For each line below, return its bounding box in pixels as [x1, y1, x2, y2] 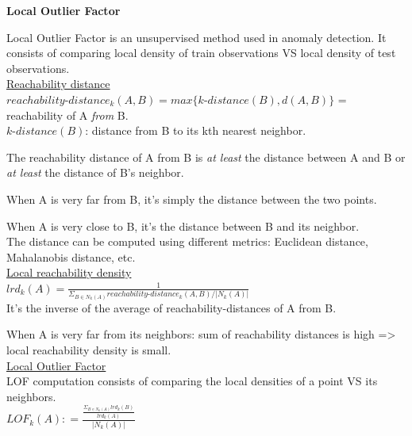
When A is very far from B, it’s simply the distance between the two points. [6, 190, 377, 207]
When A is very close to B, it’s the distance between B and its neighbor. [6, 217, 360, 234]
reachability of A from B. [6, 106, 129, 123]
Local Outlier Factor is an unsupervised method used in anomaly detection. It [6, 29, 387, 45]
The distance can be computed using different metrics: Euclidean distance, [6, 233, 368, 250]
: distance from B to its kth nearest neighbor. [85, 122, 306, 139]
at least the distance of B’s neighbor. [6, 164, 184, 181]
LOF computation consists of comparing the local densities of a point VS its [6, 373, 378, 389]
